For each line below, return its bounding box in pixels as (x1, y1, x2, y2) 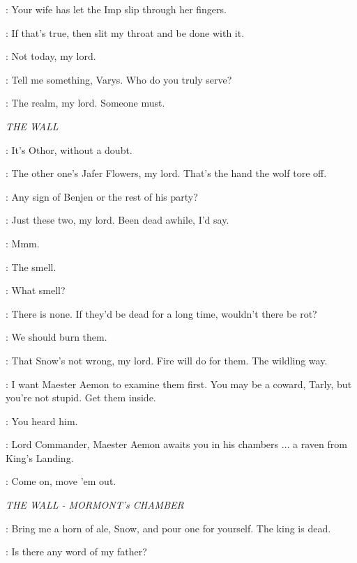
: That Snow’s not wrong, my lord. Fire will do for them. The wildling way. (6, 353, 328, 367)
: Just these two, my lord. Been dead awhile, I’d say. (6, 213, 229, 227)
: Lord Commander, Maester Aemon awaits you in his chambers (6, 437, 279, 452)
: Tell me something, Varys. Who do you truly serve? (6, 72, 232, 86)
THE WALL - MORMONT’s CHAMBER (6, 498, 184, 512)
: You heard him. (6, 413, 78, 428)
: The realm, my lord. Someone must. (6, 95, 165, 110)
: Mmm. (6, 236, 40, 250)
